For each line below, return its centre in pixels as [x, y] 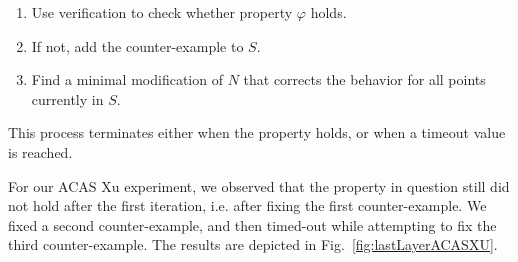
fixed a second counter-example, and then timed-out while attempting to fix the [252, 224]
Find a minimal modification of [127, 79]
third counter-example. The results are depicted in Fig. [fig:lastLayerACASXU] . [253, 244]
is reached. [40, 151]
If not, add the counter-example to [137, 45]
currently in [67, 98]
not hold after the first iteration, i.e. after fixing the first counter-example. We [247, 205]
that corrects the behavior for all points [364, 79]
